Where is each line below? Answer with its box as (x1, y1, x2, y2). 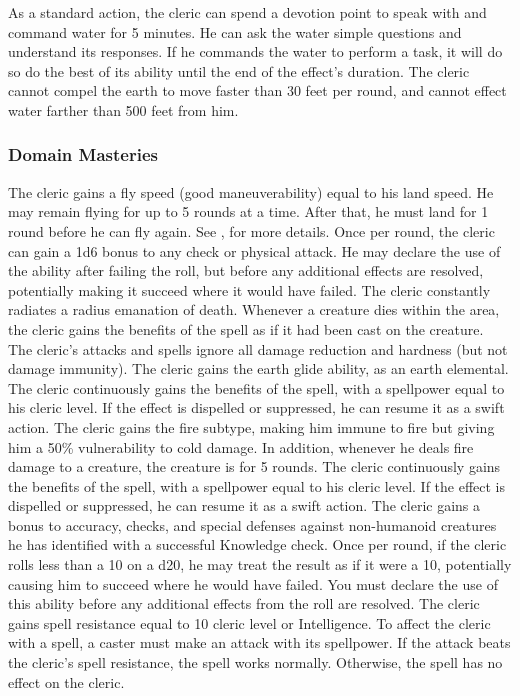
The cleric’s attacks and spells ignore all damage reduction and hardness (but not (8, 338, 508, 359)
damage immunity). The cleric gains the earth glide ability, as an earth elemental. (8, 358, 509, 379)
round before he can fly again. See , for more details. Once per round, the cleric (8, 220, 495, 241)
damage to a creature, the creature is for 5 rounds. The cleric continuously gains (8, 456, 501, 477)
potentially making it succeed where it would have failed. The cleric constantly (8, 279, 491, 300)
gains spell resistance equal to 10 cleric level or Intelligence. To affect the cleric (8, 612, 491, 633)
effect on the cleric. (8, 671, 125, 692)
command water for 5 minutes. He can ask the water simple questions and (8, 21, 462, 42)
